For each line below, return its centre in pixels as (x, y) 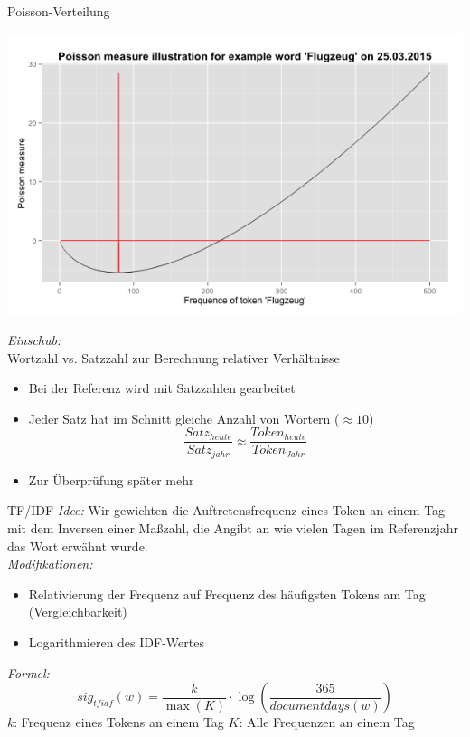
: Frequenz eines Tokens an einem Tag (119, 722)
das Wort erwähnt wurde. (78, 546)
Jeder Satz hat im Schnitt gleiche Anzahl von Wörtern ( (184, 418)
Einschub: (34, 339)
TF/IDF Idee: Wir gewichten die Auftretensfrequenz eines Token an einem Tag (226, 510)
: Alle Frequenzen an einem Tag (327, 722)
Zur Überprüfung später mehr (111, 479)
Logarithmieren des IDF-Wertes (116, 642)
